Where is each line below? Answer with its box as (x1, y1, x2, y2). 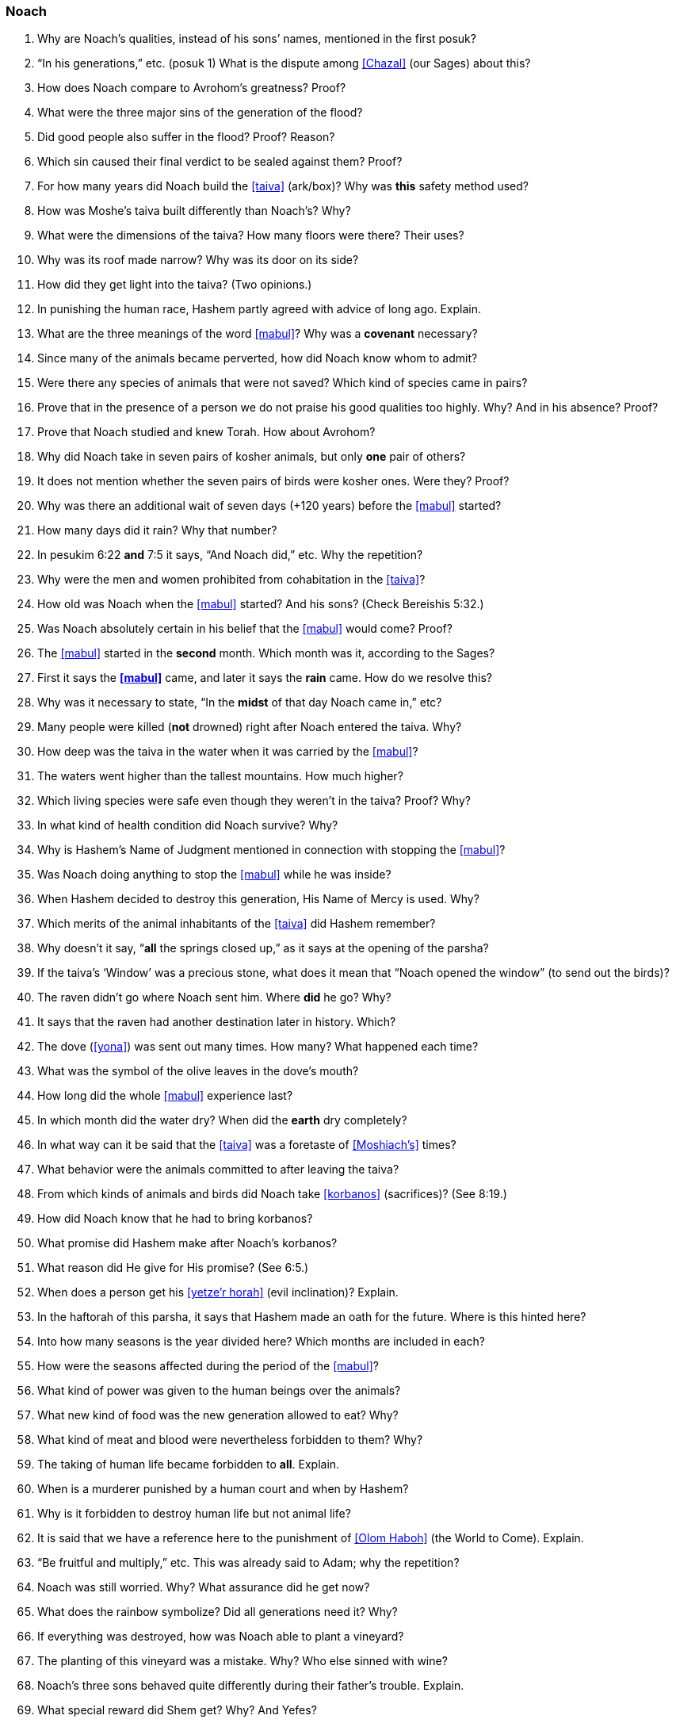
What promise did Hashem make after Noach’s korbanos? (37, 1236, 338, 1250)
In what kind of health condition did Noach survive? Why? (37, 818, 338, 833)
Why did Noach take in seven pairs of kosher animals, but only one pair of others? (37, 450, 466, 464)
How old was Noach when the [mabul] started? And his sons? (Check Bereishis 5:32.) (37, 597, 484, 611)
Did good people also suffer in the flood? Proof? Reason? (37, 130, 335, 144)
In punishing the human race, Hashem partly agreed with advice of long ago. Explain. (37, 302, 481, 316)
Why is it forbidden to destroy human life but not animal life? (37, 1507, 351, 1521)
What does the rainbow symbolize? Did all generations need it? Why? (37, 1605, 398, 1619)
